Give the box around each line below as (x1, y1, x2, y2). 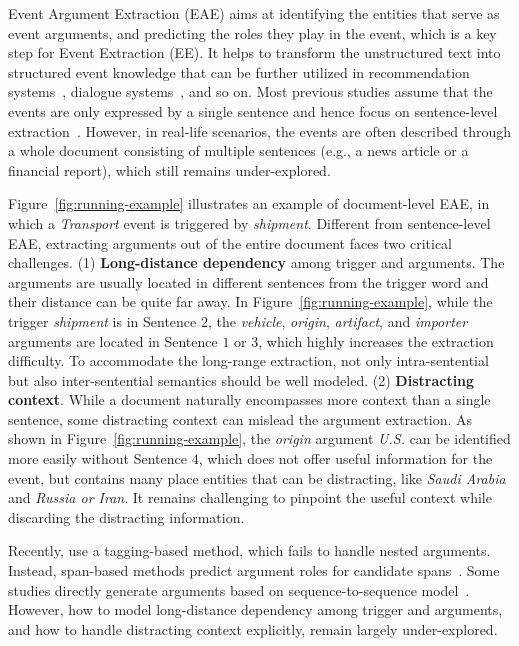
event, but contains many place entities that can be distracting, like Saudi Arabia (8, 467, 506, 488)
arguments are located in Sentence (8, 330, 218, 351)
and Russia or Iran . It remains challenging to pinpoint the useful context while (8, 487, 492, 508)
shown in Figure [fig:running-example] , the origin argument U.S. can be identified (8, 428, 511, 449)
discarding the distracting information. (8, 506, 245, 527)
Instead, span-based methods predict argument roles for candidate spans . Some (8, 560, 500, 581)
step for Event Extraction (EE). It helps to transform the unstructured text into (8, 42, 501, 63)
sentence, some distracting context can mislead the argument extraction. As (8, 408, 473, 429)
